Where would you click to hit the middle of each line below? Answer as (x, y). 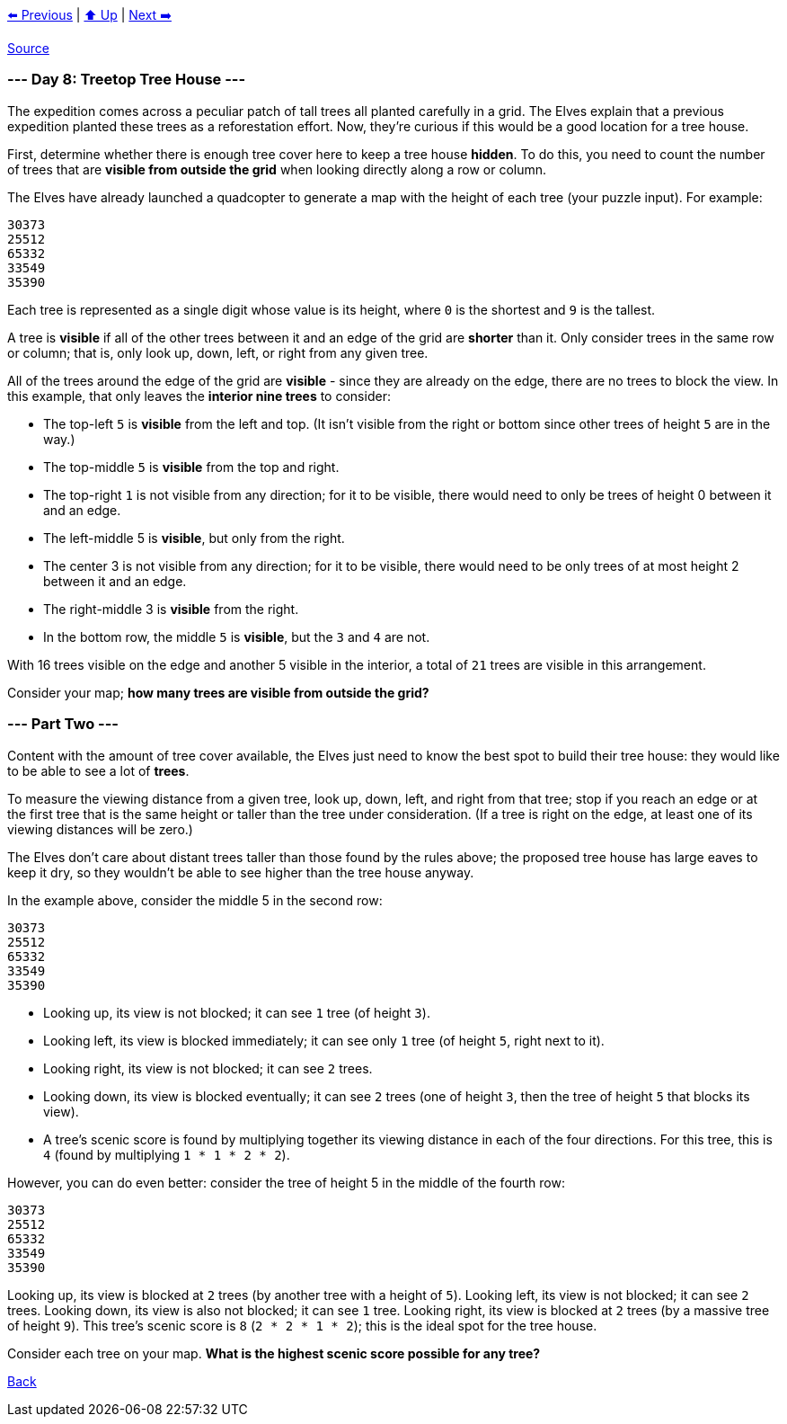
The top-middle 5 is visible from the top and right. (191, 467)
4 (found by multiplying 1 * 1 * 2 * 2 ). (167, 1154)
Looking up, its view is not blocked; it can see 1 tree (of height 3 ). (237, 1012)
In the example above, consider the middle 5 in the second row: (195, 900)
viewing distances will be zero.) (100, 829)
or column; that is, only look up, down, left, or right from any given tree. (218, 352)
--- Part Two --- (63, 724)
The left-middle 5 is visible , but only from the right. (194, 538)
